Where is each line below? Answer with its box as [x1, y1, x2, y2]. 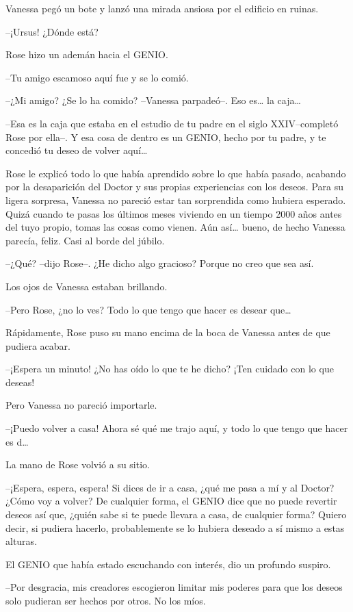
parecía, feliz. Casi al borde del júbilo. [5, 233, 165, 247]
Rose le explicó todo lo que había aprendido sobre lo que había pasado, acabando [5, 166, 346, 180]
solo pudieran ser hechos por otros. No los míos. [5, 594, 206, 607]
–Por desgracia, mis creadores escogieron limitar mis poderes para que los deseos [5, 580, 343, 594]
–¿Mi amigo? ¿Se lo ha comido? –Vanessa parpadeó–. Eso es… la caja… [5, 93, 301, 107]
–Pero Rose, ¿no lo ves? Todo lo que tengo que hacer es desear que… [5, 302, 291, 316]
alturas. [5, 534, 38, 548]
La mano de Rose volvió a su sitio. [5, 457, 150, 472]
